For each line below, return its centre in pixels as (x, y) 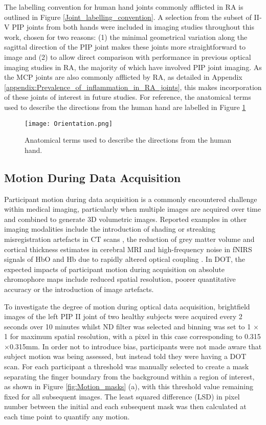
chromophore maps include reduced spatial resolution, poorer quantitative (120, 279)
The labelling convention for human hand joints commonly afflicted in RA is (124, 7)
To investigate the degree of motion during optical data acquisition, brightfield (127, 306)
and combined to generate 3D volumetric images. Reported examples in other (126, 219)
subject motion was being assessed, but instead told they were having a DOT (125, 356)
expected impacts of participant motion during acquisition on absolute (114, 269)
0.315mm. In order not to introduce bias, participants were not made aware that (136, 346)
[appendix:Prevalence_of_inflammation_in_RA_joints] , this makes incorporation (133, 87)
